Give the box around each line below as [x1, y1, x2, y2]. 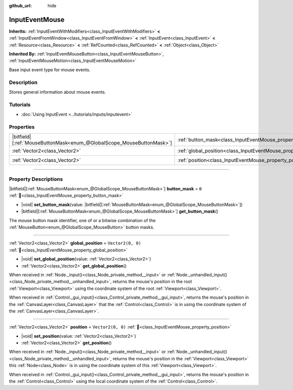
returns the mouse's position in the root [112, 279, 192, 285]
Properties [9, 123, 35, 130]
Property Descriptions [9, 176, 63, 183]
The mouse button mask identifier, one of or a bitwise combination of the [9, 217, 156, 223]
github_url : [9, 3, 32, 8]
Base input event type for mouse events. [9, 66, 90, 73]
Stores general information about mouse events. [9, 89, 106, 95]
